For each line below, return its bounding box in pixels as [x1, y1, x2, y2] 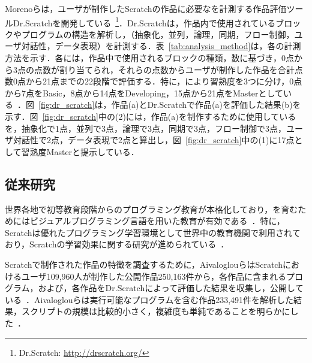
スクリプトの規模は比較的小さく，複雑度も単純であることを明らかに [21, 305, 290, 317]
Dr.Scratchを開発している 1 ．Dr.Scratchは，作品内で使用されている [13, 14, 276, 29]
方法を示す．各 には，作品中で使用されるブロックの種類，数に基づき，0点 [5, 52, 295, 64]
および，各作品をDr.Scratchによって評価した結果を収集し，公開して [38, 282, 304, 294]
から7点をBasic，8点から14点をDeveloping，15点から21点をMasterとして [5, 86, 284, 99]
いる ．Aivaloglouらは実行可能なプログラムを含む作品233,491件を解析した [5, 293, 294, 305]
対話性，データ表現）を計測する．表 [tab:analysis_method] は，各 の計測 [21, 40, 301, 52]
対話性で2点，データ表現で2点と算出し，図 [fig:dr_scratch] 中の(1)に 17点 [13, 134, 295, 146]
